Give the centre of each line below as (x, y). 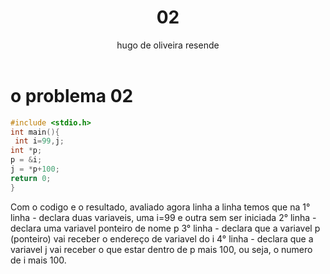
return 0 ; (31, 178)
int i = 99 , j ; (39, 141)
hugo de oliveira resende (168, 45)
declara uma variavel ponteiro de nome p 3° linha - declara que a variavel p (165, 228)
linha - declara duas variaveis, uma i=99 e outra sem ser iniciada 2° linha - (163, 217)
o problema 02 (72, 95)
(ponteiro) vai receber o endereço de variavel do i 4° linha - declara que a (162, 238)
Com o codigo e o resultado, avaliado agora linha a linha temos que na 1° (160, 207)
